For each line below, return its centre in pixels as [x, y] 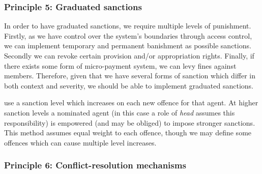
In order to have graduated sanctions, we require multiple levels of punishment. [128, 26]
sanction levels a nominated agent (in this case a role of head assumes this [120, 112]
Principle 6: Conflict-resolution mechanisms [95, 165]
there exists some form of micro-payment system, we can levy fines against [120, 65]
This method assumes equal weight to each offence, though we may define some [128, 133]
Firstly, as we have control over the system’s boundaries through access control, [128, 35]
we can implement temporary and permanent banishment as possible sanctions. [128, 46]
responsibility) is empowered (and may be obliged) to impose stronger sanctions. [130, 122]
